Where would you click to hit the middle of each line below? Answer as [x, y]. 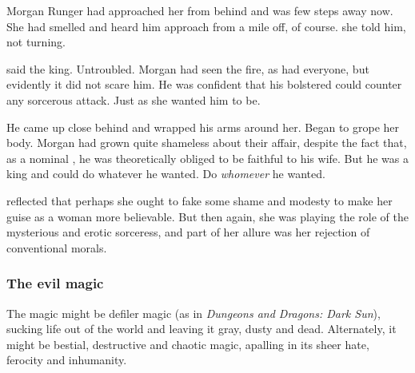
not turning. [36, 42]
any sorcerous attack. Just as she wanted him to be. [134, 99]
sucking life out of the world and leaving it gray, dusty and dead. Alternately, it [202, 329]
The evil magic [55, 283]
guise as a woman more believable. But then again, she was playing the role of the [207, 216]
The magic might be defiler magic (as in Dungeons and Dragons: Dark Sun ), [194, 313]
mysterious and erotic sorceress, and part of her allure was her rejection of [188, 232]
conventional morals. [57, 247]
